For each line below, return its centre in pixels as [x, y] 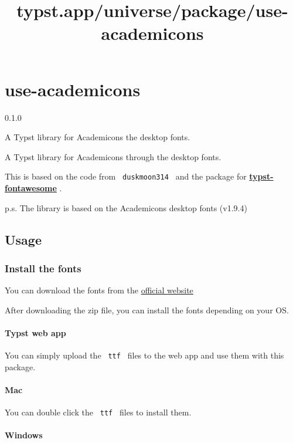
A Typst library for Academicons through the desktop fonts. [113, 156]
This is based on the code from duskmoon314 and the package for [126, 176]
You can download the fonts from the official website [99, 290]
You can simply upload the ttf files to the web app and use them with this [144, 355]
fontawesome [31, 187]
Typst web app [35, 332]
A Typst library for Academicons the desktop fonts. [98, 137]
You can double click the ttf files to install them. [98, 412]
